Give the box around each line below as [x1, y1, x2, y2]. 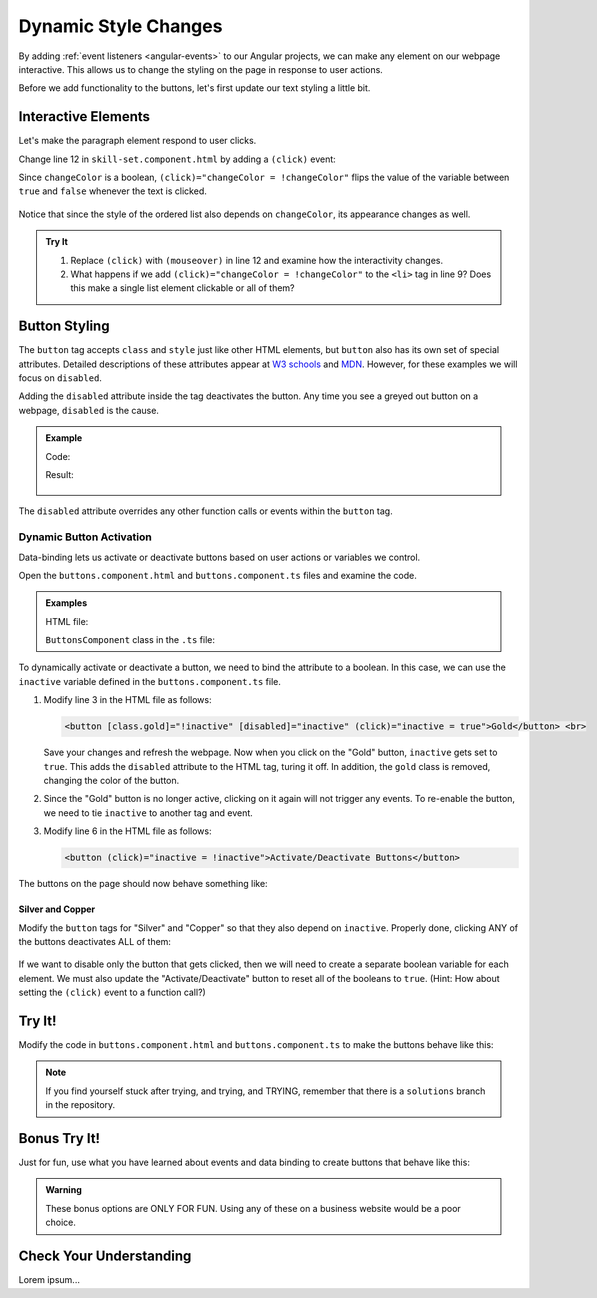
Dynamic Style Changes [18, 15, 223, 37]
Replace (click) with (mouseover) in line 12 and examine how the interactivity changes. [70, 254, 444, 266]
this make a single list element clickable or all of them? [70, 282, 295, 294]
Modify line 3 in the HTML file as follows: [43, 694, 212, 706]
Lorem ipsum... [18, 1274, 80, 1286]
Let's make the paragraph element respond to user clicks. [18, 135, 257, 147]
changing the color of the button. [43, 775, 180, 787]
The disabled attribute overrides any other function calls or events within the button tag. [18, 505, 394, 517]
